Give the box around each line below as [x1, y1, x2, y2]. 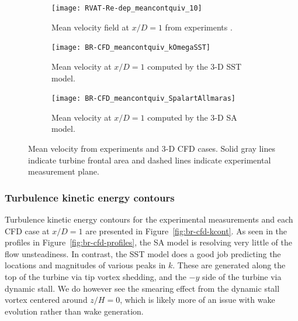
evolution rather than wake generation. [5, 305, 144, 317]
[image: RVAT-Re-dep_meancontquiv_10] [51, 4, 202, 12]
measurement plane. [28, 165, 99, 177]
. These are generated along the [172, 259, 286, 271]
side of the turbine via [202, 270, 282, 282]
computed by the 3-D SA [147, 111, 237, 123]
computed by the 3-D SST [147, 60, 242, 72]
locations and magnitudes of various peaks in [5, 259, 166, 271]
